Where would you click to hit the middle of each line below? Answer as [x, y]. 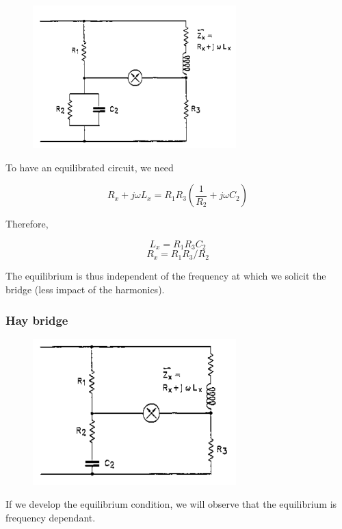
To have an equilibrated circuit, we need [90, 167]
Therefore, [27, 224]
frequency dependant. [51, 517]
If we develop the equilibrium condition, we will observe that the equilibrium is [171, 504]
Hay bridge [37, 320]
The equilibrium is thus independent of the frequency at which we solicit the [166, 276]
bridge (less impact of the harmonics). [85, 290]
